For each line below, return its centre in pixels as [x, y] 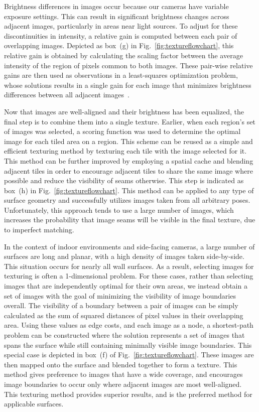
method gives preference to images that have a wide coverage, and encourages [123, 374]
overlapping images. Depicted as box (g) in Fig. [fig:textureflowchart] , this [119, 45]
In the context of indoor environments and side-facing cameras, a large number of [129, 246]
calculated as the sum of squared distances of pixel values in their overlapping [124, 315]
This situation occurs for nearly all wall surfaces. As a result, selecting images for [129, 266]
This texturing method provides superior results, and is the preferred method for [128, 394]
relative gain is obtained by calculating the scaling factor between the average [123, 55]
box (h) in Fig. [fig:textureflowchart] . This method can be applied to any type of [129, 190]
